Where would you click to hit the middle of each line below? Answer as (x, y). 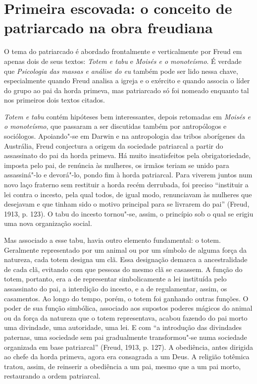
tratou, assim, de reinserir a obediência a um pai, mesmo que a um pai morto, (123, 366)
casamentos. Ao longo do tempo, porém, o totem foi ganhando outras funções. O (126, 298)
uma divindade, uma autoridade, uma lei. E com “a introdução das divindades (123, 327)
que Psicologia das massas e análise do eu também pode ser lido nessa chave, (121, 71)
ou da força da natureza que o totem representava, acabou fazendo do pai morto (126, 317)
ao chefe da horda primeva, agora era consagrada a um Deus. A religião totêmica (127, 357)
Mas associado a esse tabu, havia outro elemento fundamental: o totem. (112, 240)
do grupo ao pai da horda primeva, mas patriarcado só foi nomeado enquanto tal (127, 90)
